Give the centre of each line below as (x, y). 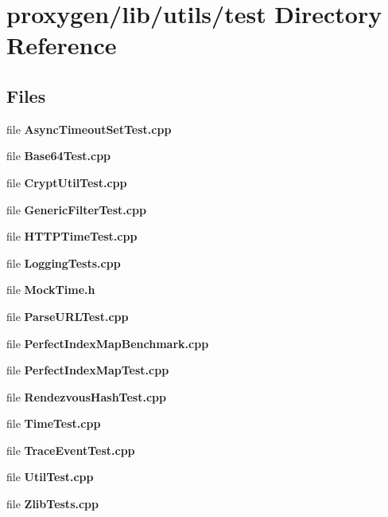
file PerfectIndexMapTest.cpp (88, 370)
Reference (62, 45)
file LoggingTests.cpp (64, 262)
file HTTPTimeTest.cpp (72, 236)
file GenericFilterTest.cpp (76, 209)
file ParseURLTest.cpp (68, 316)
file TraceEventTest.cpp (71, 450)
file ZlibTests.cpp (52, 504)
